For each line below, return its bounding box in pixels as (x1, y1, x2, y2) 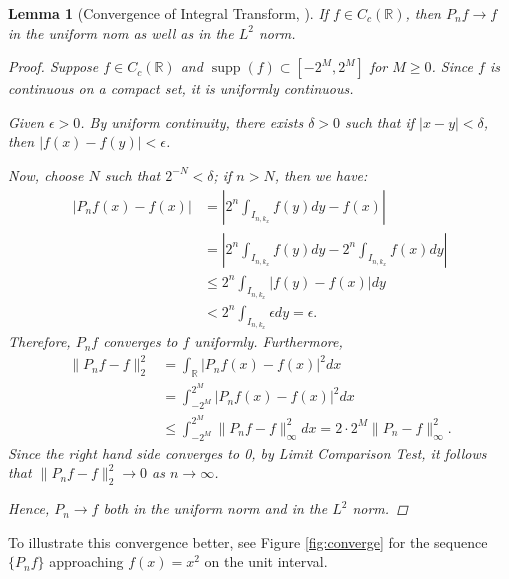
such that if (345, 111, 415, 132)
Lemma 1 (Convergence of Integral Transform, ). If (8, 3, 329, 23)
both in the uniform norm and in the (103, 498, 328, 519)
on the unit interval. (204, 551, 328, 572)
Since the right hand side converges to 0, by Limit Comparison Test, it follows (8, 442, 487, 463)
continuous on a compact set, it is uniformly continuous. (8, 78, 354, 99)
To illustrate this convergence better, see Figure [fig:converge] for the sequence (8, 531, 488, 552)
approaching (49, 551, 124, 572)
